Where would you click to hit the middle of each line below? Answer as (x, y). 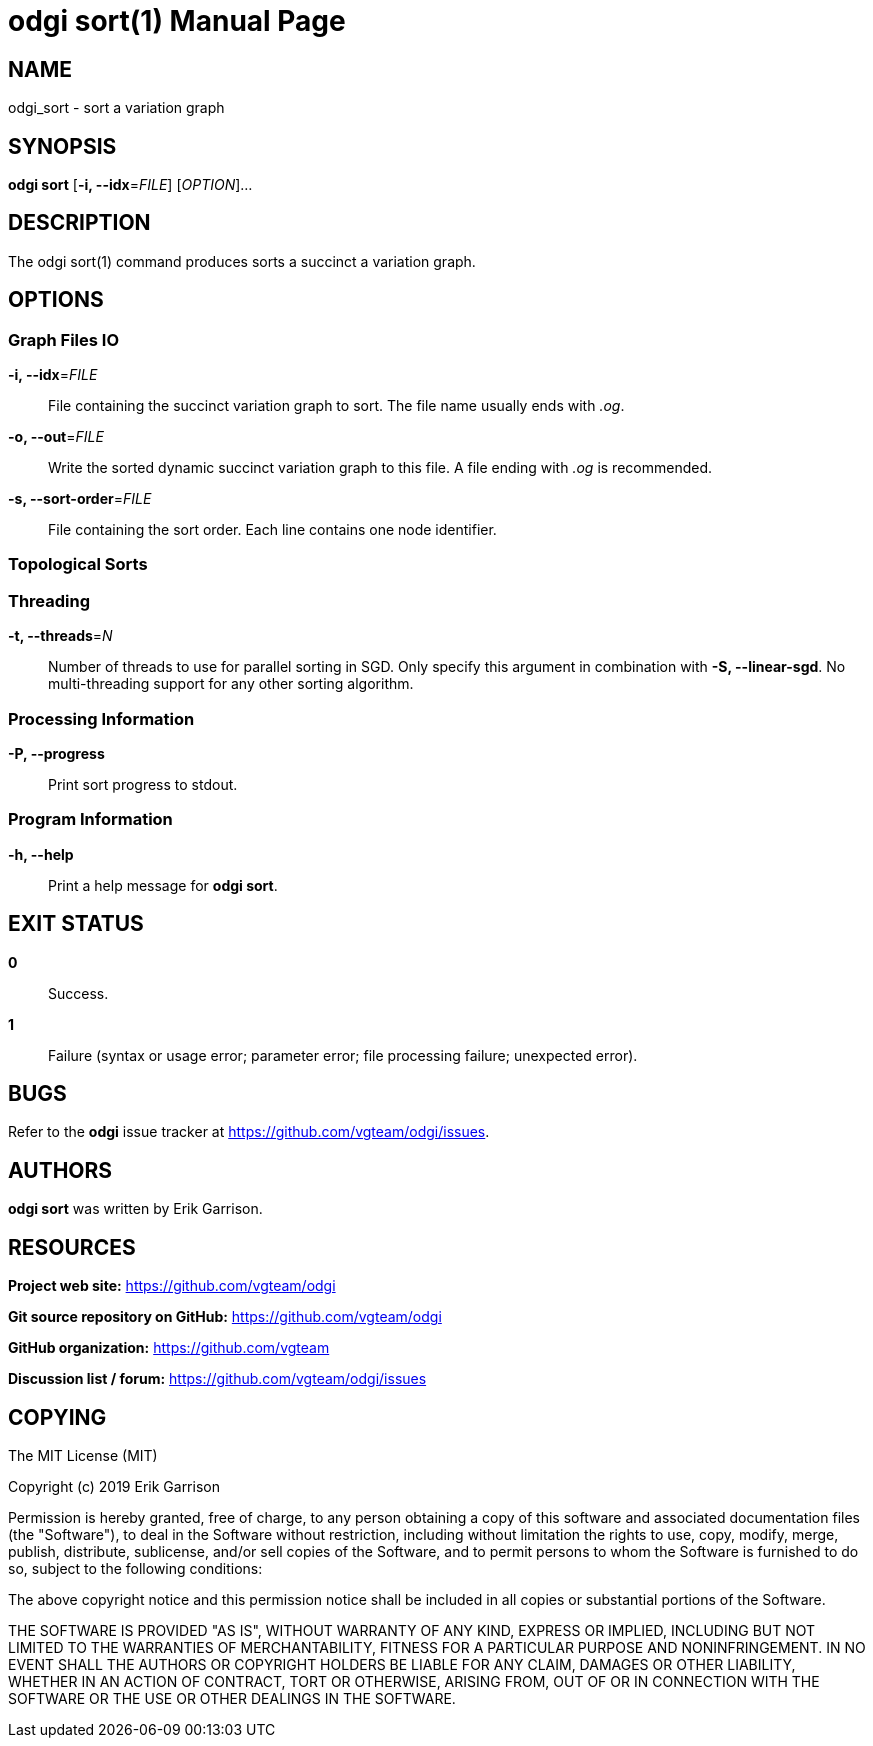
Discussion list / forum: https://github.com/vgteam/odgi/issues (217, 1379)
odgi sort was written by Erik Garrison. (135, 1209)
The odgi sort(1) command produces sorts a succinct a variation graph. (242, 261)
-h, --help (41, 854)
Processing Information (101, 718)
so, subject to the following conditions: (135, 1568)
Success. (78, 993)
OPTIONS (56, 300)
